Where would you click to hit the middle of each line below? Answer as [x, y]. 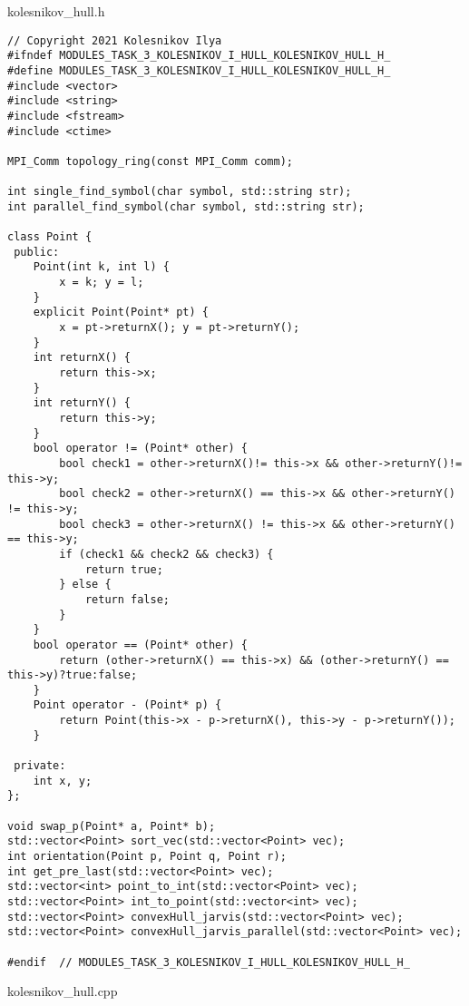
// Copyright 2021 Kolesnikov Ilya [115, 40]
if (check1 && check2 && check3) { [166, 554]
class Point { [50, 237]
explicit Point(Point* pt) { [121, 313]
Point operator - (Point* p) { [127, 705]
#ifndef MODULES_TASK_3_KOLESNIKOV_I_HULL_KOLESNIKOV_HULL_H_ [199, 56]
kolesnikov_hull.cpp [63, 991]
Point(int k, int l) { [101, 267]
